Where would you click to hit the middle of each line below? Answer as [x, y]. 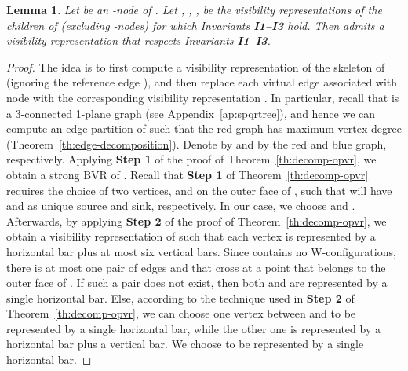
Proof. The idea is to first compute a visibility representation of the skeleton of [196, 66]
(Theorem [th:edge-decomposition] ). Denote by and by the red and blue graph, [197, 143]
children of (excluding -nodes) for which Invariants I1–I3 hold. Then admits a [195, 25]
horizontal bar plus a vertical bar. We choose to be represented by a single [185, 344]
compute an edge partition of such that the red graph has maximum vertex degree [204, 129]
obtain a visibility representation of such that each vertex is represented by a [191, 236]
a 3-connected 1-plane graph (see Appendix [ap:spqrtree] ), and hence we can [191, 113]
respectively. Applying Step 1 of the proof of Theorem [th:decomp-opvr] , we [191, 159]
